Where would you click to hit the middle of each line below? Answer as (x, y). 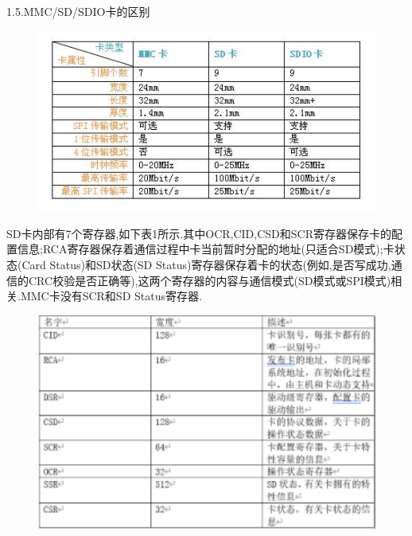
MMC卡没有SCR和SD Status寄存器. (111, 296)
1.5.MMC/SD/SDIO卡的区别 (78, 11)
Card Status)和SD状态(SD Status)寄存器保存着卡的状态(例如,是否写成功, (206, 264)
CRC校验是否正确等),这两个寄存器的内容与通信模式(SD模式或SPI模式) (210, 280)
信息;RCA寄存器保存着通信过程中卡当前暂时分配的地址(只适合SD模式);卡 (206, 249)
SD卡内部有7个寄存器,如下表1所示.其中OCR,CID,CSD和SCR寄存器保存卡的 (199, 233)
